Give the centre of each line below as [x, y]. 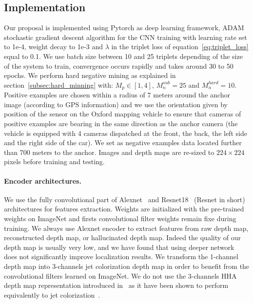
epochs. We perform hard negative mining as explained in [90, 75]
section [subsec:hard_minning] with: [58, 85]
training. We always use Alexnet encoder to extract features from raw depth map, [126, 228]
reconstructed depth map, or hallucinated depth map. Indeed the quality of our [123, 237]
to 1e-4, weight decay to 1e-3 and [53, 47]
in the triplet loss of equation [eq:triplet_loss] [180, 47]
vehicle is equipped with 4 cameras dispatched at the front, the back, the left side [126, 133]
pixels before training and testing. [54, 161]
